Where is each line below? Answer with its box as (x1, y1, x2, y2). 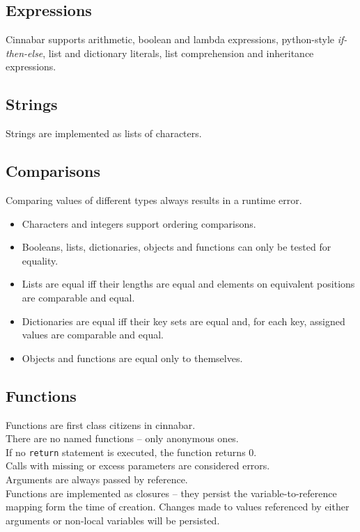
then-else (6, 45, 43, 60)
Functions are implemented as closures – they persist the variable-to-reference (6, 485, 337, 500)
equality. (22, 253, 58, 267)
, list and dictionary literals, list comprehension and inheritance (42, 45, 314, 60)
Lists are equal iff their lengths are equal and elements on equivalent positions (22, 276, 355, 291)
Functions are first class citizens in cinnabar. (6, 417, 196, 432)
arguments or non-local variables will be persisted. (6, 513, 220, 527)
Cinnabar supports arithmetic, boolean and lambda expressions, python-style (6, 32, 335, 47)
